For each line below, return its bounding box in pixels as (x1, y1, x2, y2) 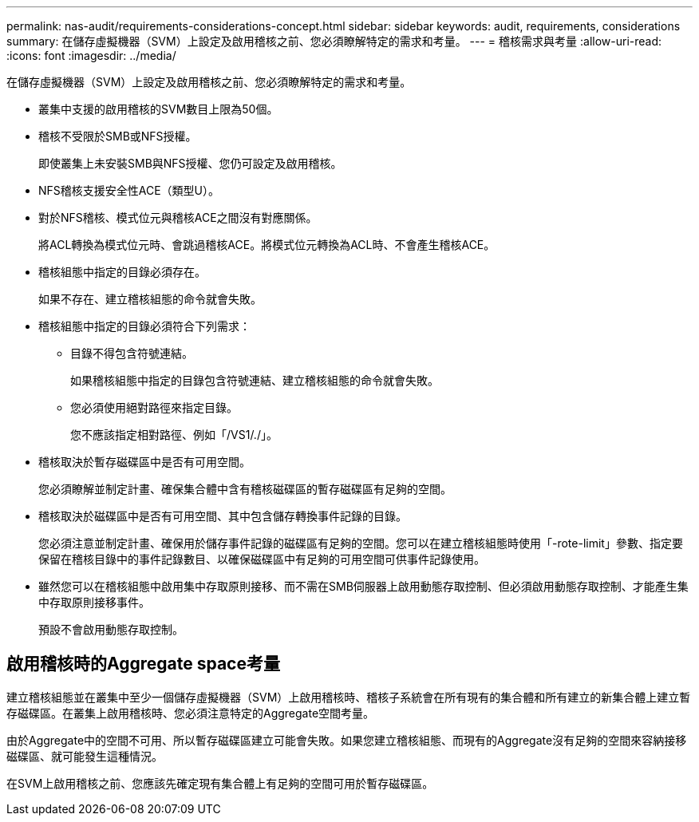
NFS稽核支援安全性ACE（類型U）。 (38, 184, 220, 197)
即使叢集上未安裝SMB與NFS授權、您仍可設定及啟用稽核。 (38, 156, 342, 170)
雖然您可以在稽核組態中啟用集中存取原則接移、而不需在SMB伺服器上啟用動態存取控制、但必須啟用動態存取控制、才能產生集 (38, 579, 689, 593)
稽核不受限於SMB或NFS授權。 (38, 129, 197, 143)
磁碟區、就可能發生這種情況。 (6, 749, 163, 763)
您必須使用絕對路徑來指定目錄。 (70, 401, 238, 414)
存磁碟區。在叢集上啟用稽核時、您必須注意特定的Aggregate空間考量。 (6, 705, 375, 720)
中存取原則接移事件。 (38, 595, 150, 609)
